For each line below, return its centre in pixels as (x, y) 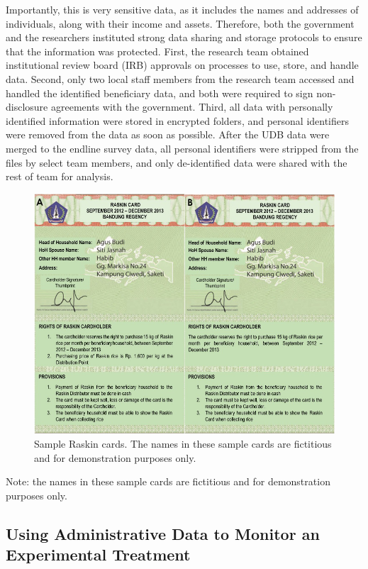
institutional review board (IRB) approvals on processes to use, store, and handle (182, 65)
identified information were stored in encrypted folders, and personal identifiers (178, 120)
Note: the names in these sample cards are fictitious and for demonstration (168, 481)
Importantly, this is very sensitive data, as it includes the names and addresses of (182, 9)
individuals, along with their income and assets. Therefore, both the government (180, 23)
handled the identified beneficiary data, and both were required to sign (160, 93)
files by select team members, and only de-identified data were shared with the (177, 162)
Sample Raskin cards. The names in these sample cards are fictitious (183, 444)
